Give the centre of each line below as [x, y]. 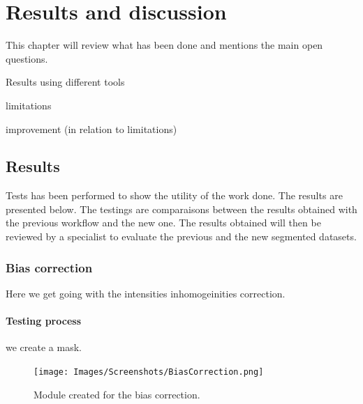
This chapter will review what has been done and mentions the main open [164, 45]
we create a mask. [44, 347]
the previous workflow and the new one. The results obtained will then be [163, 223]
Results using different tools [65, 82]
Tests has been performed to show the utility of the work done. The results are [174, 195]
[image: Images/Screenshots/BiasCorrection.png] [149, 372]
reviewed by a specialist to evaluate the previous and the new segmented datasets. [181, 236]
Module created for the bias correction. [117, 394]
